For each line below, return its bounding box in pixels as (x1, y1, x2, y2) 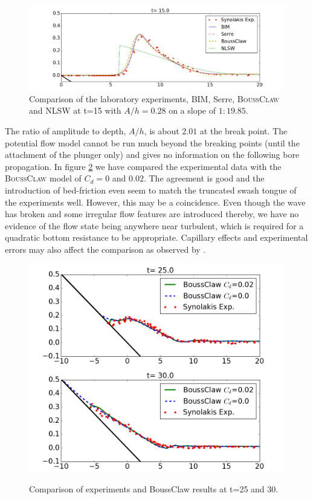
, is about (144, 124, 179, 137)
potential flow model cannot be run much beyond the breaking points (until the (5, 136, 300, 149)
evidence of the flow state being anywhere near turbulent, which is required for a (5, 219, 304, 232)
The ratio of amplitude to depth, (5, 124, 126, 137)
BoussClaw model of (5, 172, 82, 184)
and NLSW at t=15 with (29, 104, 121, 117)
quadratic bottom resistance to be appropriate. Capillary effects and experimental (5, 231, 308, 244)
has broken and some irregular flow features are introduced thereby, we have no (5, 207, 299, 220)
